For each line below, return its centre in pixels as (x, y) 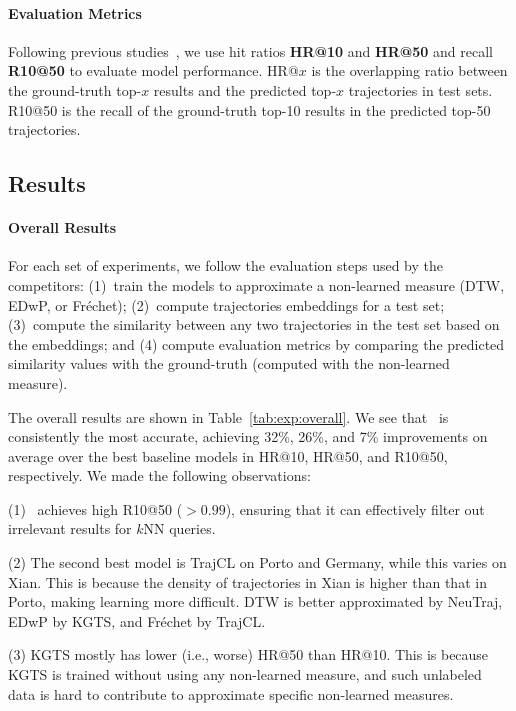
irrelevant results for (70, 528)
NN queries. (179, 528)
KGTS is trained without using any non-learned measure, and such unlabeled (245, 674)
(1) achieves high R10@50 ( (95, 508)
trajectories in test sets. (420, 89)
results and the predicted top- (245, 89)
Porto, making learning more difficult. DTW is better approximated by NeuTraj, (255, 601)
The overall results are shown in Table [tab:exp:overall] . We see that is (228, 416)
